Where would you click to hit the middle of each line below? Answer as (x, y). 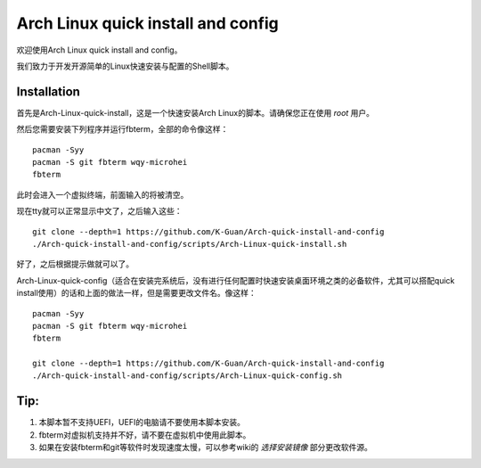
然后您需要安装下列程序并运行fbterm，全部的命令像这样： (122, 129)
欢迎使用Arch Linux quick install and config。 (99, 50)
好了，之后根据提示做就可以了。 (75, 264)
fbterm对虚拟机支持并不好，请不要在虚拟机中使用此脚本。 (145, 435)
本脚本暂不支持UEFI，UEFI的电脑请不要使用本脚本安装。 (142, 423)
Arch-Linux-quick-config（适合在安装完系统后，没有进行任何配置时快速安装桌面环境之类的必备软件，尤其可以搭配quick (236, 280)
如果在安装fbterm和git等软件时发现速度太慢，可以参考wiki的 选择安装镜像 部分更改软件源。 (206, 447)
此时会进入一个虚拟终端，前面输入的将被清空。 (102, 194)
